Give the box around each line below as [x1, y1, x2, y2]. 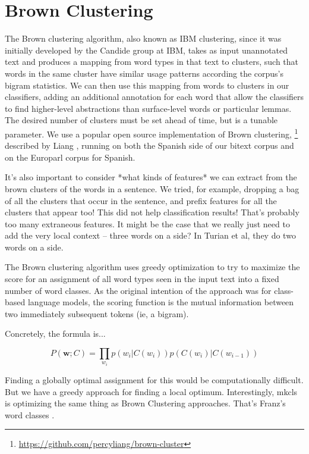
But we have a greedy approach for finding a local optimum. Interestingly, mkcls [5, 385, 298, 397]
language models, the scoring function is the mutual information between [27, 296, 294, 308]
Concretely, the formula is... [5, 327, 106, 340]
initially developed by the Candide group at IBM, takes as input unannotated [5, 43, 288, 56]
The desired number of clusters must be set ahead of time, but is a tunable [5, 114, 278, 126]
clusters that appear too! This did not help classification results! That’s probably [5, 206, 299, 218]
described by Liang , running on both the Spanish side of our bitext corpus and [5, 139, 294, 152]
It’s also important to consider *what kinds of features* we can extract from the [5, 171, 297, 183]
